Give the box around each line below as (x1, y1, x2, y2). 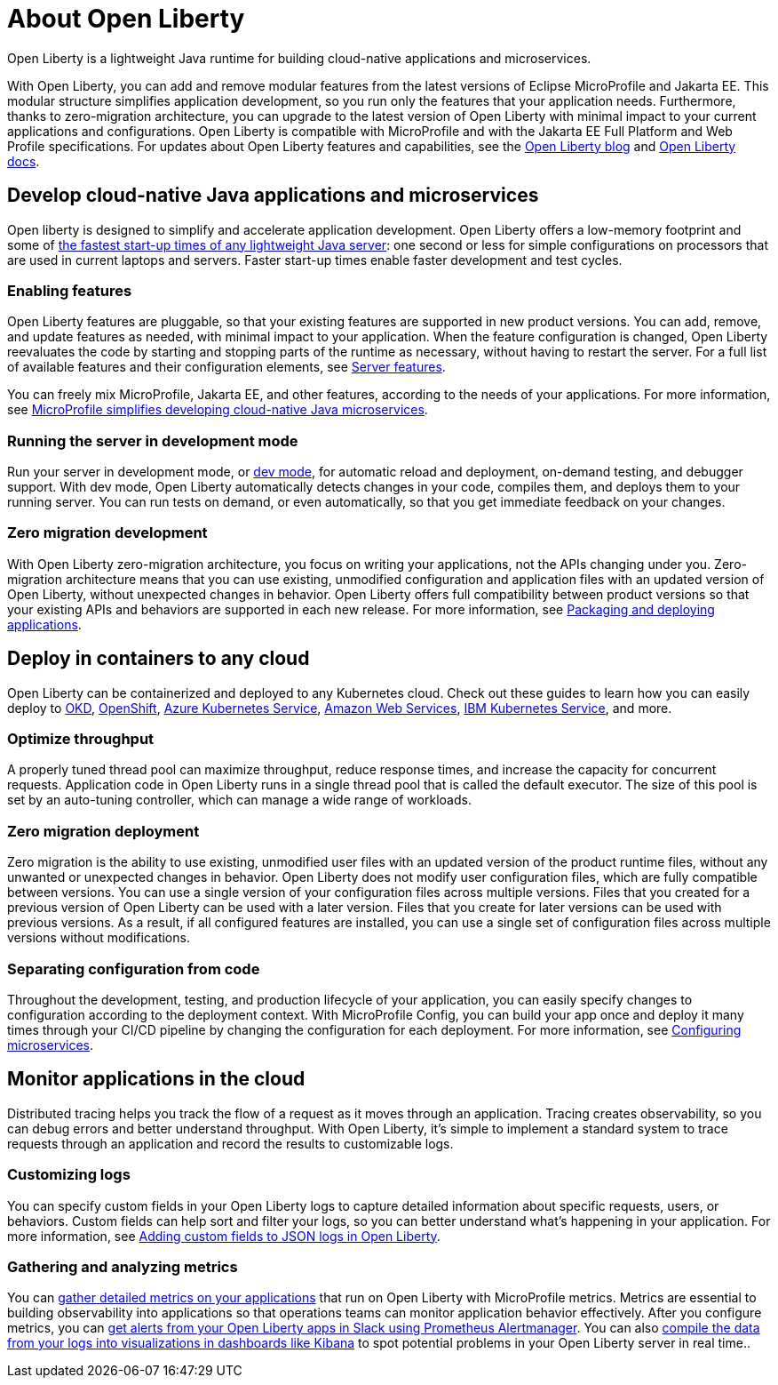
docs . (7, 153, 40, 169)
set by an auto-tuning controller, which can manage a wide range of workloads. (7, 792, 472, 808)
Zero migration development (7, 524, 208, 542)
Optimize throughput (7, 730, 155, 749)
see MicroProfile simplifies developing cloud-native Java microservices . (7, 402, 428, 418)
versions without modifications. (7, 930, 190, 946)
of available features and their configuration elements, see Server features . (7, 359, 446, 375)
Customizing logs (7, 1165, 131, 1184)
